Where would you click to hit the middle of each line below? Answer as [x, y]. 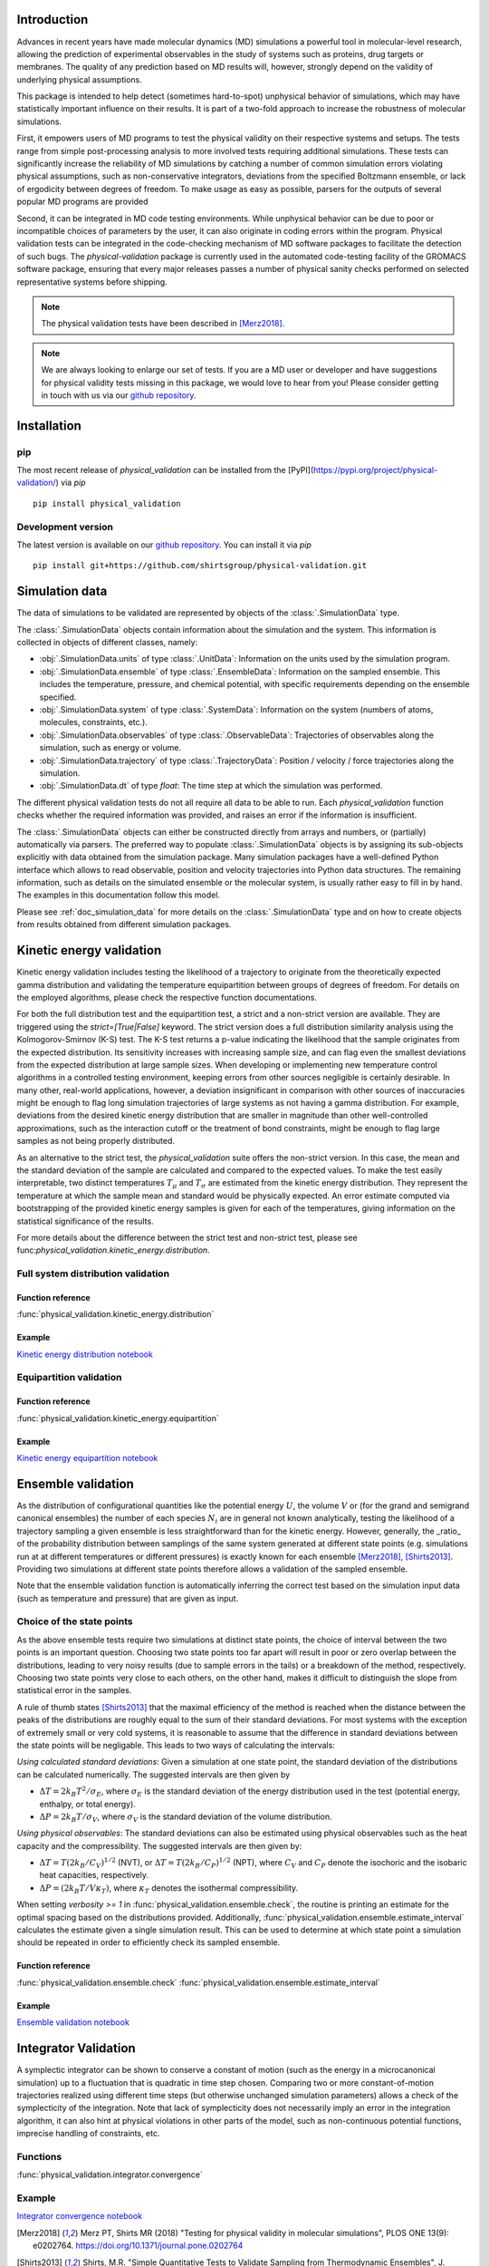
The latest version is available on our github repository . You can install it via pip [164, 545]
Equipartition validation [69, 1378]
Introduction [53, 19]
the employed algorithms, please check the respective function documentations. [167, 997]
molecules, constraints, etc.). [94, 722]
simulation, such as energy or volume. [110, 748]
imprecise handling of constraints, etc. [88, 2134]
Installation [49, 426]
